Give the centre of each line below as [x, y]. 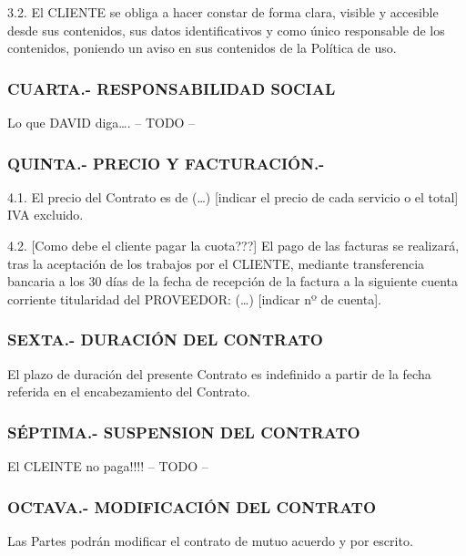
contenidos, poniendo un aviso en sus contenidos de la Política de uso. [202, 48]
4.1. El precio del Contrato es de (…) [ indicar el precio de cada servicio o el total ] [233, 196]
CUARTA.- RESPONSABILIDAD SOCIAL [172, 88]
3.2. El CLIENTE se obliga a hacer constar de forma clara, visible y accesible [223, 12]
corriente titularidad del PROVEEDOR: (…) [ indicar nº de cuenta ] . [195, 299]
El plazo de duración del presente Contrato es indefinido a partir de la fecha [219, 373]
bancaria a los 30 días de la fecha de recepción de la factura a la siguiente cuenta [233, 281]
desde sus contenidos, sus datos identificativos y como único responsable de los [226, 30]
